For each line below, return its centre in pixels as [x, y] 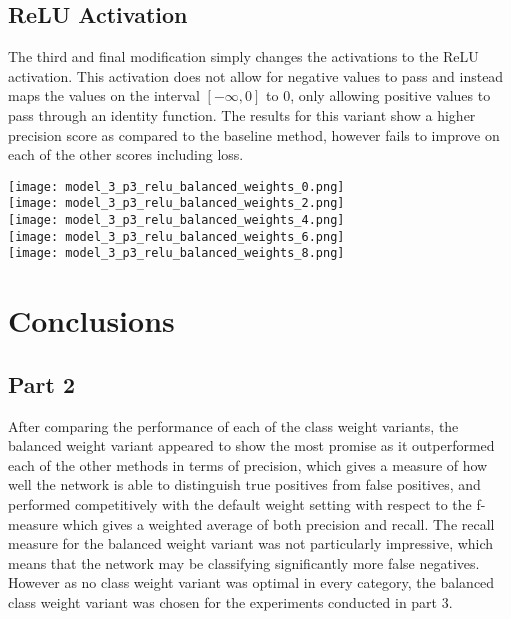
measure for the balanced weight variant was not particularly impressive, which [251, 543]
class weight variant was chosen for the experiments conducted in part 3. [230, 601]
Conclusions [91, 320]
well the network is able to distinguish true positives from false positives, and [244, 484]
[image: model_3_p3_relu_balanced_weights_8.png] [176, 253]
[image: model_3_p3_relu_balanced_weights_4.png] [176, 220]
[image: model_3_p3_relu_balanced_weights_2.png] [176, 203]
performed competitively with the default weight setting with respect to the [240, 504]
